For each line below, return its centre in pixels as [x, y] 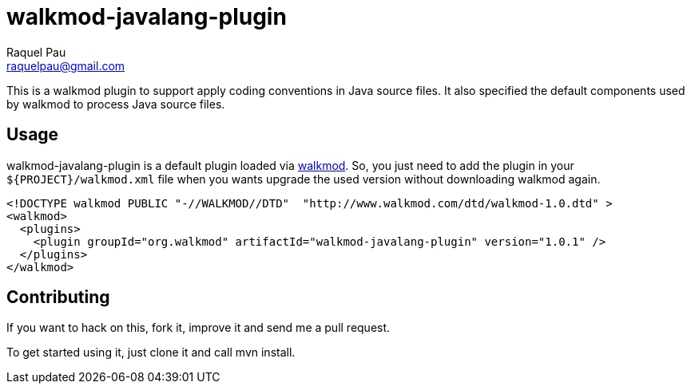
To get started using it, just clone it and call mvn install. [151, 353]
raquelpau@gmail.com [66, 65]
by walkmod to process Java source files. [116, 104]
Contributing [58, 297]
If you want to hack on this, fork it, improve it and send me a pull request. [199, 328]
